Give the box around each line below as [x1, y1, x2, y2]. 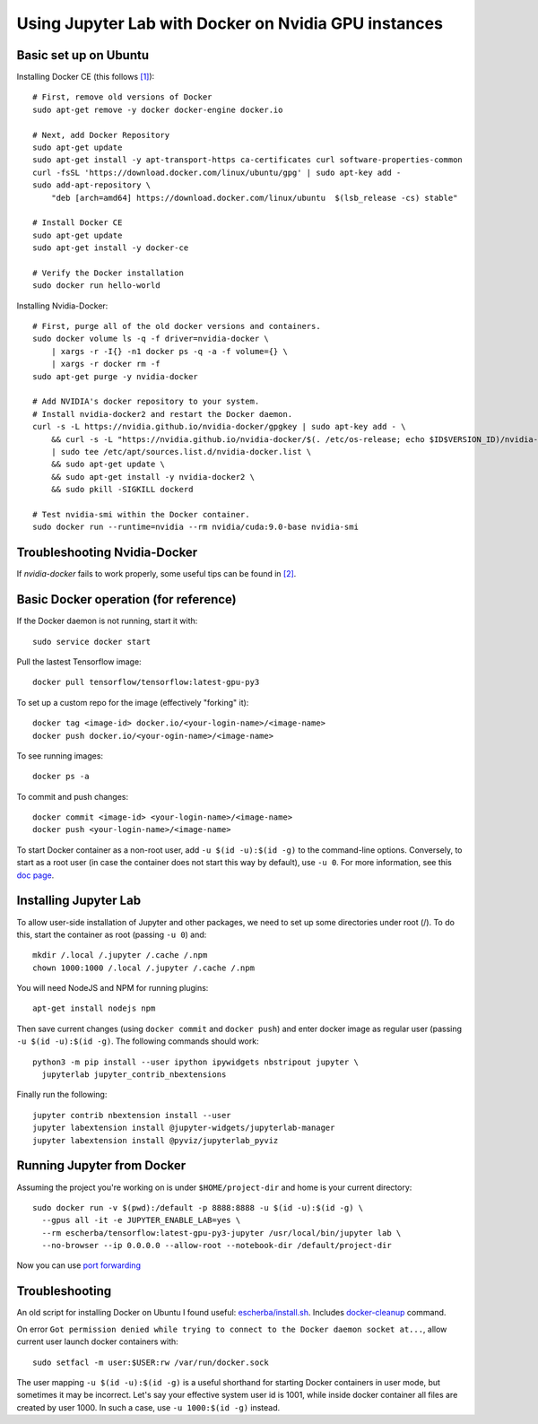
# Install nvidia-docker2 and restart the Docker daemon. [32, 409, 293, 419]
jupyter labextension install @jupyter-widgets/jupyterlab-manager [32, 1123, 335, 1133]
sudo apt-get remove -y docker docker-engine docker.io [32, 104, 283, 115]
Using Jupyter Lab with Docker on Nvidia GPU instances [16, 13, 444, 33]
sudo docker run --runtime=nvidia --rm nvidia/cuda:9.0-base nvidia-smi [32, 522, 359, 533]
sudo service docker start [32, 637, 152, 647]
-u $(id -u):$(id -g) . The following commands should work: [16, 1036, 259, 1046]
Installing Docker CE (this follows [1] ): [16, 72, 155, 82]
